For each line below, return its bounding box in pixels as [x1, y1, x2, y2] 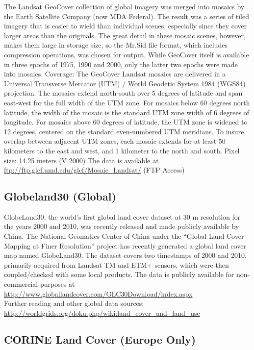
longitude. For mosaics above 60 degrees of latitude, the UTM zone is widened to [4, 117, 248, 127]
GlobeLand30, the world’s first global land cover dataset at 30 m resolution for [4, 211, 241, 222]
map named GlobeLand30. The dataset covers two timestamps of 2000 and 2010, [4, 250, 247, 260]
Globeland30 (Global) [4, 189, 116, 204]
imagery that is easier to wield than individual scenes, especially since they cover [4, 21, 247, 31]
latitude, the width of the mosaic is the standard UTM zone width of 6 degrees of [4, 107, 250, 117]
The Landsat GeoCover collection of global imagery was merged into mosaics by [4, 1, 245, 11]
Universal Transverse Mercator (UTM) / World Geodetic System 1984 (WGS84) [4, 78, 246, 88]
